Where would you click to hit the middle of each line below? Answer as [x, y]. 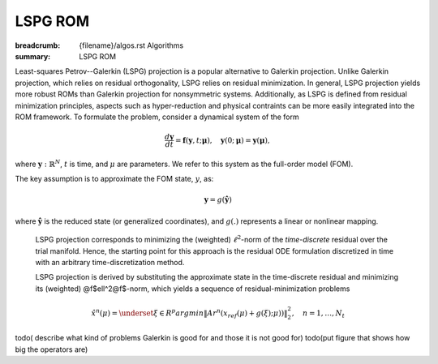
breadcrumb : [38, 45]
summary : [33, 56]
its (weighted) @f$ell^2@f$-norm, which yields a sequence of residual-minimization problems [193, 289]
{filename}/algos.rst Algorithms [131, 45]
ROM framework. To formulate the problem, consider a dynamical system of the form [157, 117]
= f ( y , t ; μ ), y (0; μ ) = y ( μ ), [223, 140]
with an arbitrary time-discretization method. [110, 263]
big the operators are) [52, 349]
